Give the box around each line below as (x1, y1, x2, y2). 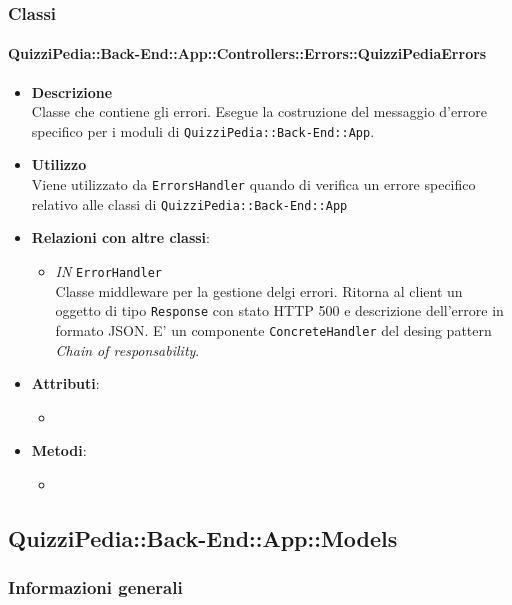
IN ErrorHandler (55, 260, 162, 281)
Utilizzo (31, 154, 87, 175)
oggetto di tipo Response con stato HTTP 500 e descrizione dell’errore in (55, 300, 504, 321)
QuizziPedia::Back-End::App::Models (8, 522, 398, 553)
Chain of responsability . (55, 339, 200, 360)
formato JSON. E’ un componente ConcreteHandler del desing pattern (55, 319, 492, 340)
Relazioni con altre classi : (31, 227, 210, 248)
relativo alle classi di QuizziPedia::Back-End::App (31, 193, 348, 214)
